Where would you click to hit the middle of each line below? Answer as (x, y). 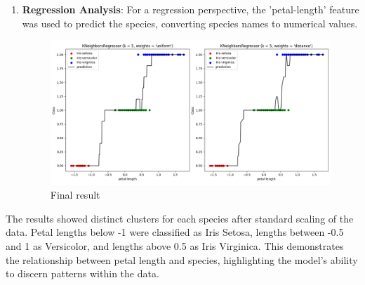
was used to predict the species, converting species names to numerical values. (190, 23)
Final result (75, 195)
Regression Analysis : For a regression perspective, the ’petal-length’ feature (191, 9)
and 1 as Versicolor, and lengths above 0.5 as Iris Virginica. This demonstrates (175, 245)
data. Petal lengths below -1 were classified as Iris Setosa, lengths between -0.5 (175, 232)
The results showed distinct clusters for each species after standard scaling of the (180, 218)
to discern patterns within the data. (82, 273)
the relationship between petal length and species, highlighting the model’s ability (182, 259)
